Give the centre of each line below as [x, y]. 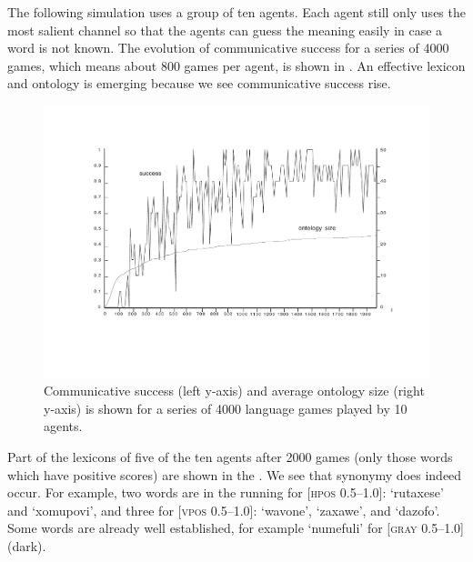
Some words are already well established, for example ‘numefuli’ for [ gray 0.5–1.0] [236, 528]
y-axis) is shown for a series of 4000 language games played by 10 [226, 408]
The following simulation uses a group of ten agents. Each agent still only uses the [236, 12]
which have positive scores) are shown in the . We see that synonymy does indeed [235, 474]
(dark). [27, 545]
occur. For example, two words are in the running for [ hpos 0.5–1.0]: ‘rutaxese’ [226, 492]
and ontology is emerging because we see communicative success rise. [199, 83]
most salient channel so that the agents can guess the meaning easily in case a [225, 30]
